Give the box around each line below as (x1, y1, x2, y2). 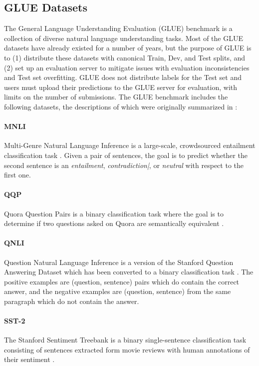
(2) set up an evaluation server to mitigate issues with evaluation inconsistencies (4, 62, 250, 72)
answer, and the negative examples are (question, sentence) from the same (4, 286, 231, 296)
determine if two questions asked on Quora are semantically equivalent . (4, 218, 224, 228)
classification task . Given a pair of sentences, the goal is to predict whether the (4, 149, 248, 160)
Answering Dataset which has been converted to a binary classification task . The (4, 266, 254, 277)
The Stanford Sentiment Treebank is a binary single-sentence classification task (4, 334, 247, 345)
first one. (4, 169, 31, 180)
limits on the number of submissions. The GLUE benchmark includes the (4, 91, 228, 102)
